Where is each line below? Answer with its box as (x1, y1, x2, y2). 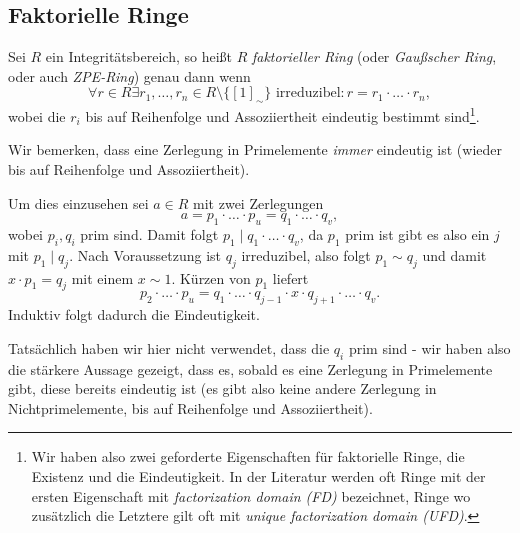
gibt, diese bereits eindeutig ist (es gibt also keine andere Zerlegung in (8, 378, 437, 399)
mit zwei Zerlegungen (193, 192, 324, 213)
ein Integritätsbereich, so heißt (45, 46, 232, 67)
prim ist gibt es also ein (345, 224, 490, 245)
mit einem (71, 267, 134, 288)
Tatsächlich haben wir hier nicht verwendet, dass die (8, 337, 330, 358)
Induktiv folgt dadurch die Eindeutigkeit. (8, 304, 260, 325)
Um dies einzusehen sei (8, 192, 149, 213)
